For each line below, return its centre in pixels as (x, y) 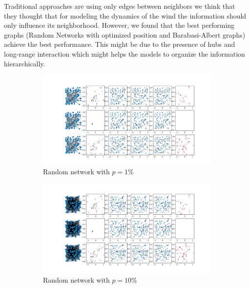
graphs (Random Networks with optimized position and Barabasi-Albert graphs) (125, 34)
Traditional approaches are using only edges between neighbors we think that (120, 6)
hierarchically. (25, 63)
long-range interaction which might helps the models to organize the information (125, 53)
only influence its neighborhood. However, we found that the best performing (119, 25)
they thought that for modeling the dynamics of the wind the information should (125, 15)
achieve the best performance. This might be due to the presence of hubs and (120, 44)
